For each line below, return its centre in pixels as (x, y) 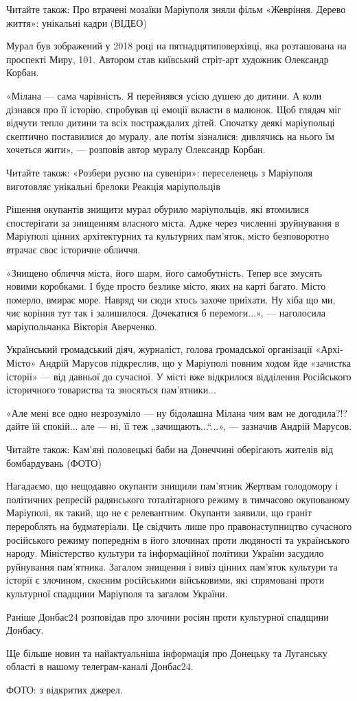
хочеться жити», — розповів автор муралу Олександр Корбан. (136, 149)
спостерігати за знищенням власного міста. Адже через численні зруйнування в (173, 222)
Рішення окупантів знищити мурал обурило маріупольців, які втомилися (158, 209)
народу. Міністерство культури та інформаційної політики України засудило (165, 553)
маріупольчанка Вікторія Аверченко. (82, 326)
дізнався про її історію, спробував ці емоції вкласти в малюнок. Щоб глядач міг (174, 109)
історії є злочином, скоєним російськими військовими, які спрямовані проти (165, 580)
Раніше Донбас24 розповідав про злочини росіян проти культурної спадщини (168, 616)
